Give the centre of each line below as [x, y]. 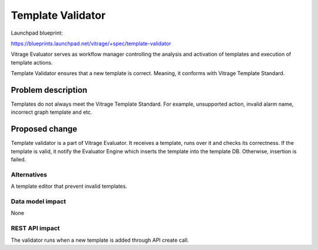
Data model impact [39, 201]
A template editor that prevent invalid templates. [69, 186]
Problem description [49, 90]
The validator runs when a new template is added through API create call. [100, 240]
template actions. [32, 62]
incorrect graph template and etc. [52, 112]
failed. [19, 160]
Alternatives [29, 174]
